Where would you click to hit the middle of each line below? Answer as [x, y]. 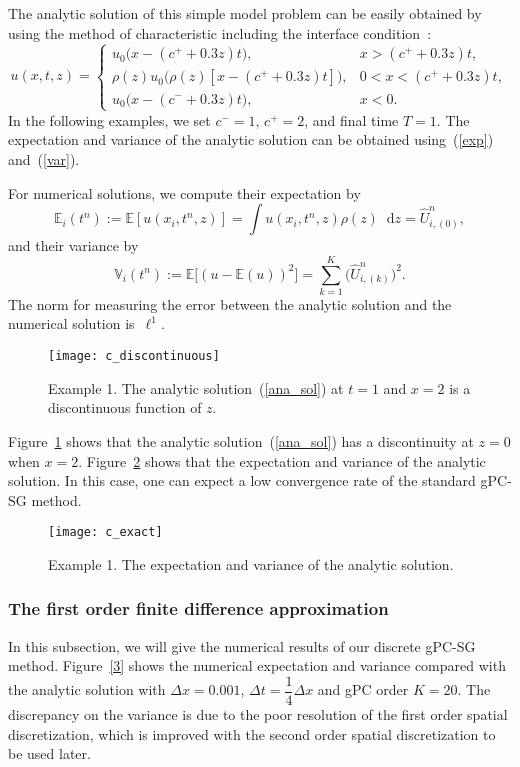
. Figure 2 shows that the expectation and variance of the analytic [282, 460]
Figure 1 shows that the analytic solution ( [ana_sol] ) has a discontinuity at [241, 440]
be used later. [49, 753]
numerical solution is [71, 323]
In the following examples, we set [109, 119]
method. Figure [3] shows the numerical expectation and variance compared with [257, 665]
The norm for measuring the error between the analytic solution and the [230, 303]
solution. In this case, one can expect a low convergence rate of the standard [242, 480]
